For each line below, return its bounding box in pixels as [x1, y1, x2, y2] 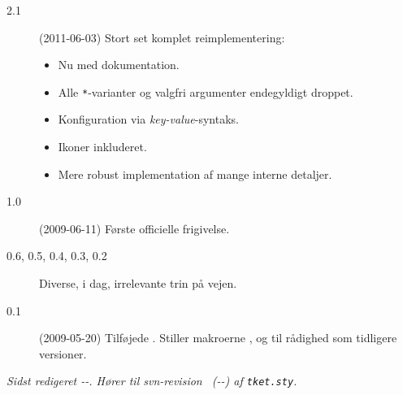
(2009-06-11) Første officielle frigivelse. [39, 219, 230, 237]
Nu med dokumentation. [58, 56, 180, 73]
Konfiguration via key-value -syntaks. [58, 111, 239, 128]
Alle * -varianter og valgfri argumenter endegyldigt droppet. [58, 83, 353, 100]
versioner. [39, 345, 87, 362]
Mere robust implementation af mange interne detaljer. [58, 165, 332, 182]
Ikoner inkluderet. [58, 138, 147, 155]
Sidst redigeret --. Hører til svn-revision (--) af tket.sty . [6, 372, 297, 389]
